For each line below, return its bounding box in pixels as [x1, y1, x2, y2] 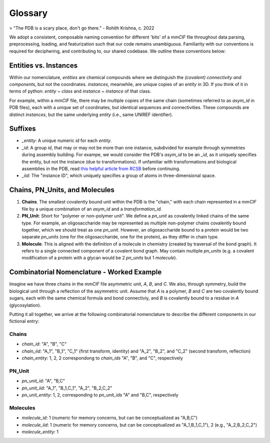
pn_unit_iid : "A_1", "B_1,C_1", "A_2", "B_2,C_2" [21, 385, 112, 391]
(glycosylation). [9, 302, 41, 308]
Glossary [9, 7, 48, 18]
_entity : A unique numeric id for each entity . [21, 137, 112, 143]
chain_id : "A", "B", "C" [21, 341, 67, 347]
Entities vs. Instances [9, 61, 77, 69]
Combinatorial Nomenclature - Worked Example [9, 268, 162, 276]
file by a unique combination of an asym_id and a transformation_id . [21, 205, 162, 212]
